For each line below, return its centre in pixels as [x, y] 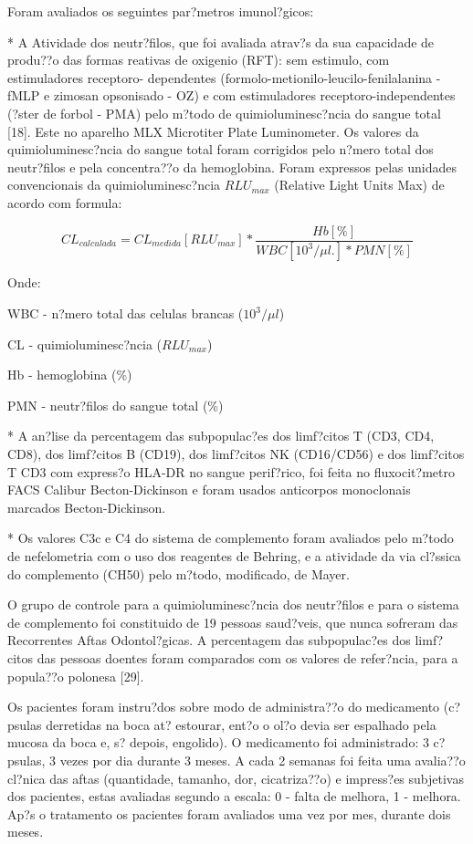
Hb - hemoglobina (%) [70, 375]
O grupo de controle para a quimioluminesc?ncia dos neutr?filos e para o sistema [233, 604]
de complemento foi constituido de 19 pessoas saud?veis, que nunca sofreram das [233, 622]
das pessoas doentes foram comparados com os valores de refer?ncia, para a [247, 657]
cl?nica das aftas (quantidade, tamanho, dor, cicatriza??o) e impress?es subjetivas [236, 778]
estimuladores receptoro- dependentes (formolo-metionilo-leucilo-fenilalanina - [224, 77]
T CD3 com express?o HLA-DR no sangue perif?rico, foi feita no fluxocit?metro [231, 471]
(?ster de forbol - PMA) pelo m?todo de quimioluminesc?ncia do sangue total [224, 113]
